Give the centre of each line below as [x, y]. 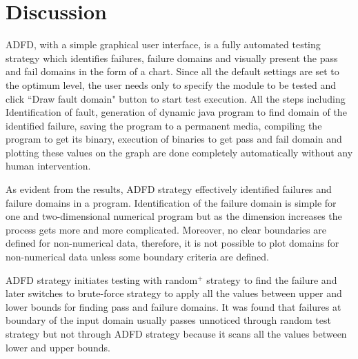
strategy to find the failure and [272, 279]
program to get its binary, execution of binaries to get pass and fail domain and [174, 139]
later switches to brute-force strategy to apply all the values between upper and [174, 293]
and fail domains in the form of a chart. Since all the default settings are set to [172, 71]
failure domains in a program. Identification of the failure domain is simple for [171, 202]
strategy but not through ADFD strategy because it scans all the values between [176, 334]
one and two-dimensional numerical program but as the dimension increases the [174, 216]
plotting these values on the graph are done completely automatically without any [179, 152]
